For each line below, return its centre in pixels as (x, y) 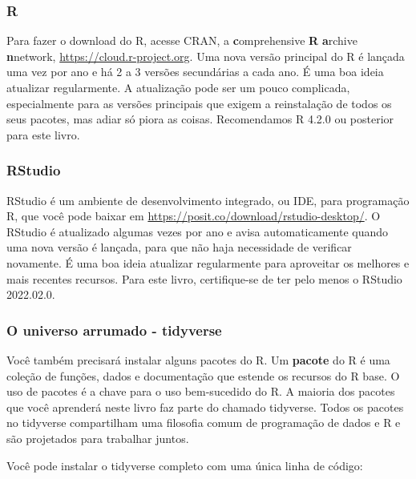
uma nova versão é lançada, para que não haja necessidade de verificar (179, 247)
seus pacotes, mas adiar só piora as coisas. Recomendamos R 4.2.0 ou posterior (200, 119)
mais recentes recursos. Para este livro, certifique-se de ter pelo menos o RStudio (204, 278)
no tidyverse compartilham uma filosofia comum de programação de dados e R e (204, 423)
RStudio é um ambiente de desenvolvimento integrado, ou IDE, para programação (208, 200)
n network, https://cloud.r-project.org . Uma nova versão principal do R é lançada (206, 56)
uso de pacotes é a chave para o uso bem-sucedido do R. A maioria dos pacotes (201, 391)
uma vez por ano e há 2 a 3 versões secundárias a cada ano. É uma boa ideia (195, 72)
